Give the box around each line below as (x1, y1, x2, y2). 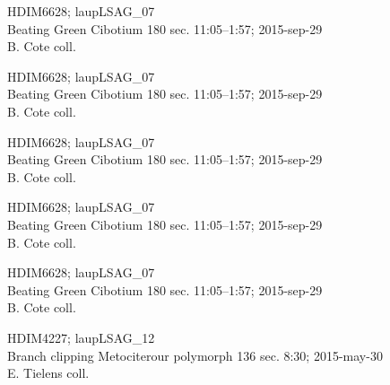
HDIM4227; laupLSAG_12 (7, 328, 155, 346)
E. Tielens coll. (7, 363, 90, 382)
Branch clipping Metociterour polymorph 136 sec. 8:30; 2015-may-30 (7, 346, 383, 364)
